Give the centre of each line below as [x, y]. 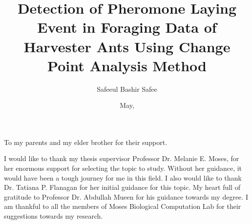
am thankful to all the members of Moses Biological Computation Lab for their [123, 206]
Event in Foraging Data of [127, 27]
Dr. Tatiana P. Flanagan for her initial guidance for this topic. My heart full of [122, 187]
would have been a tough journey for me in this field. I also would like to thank [123, 177]
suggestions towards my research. [53, 216]
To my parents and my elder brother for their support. [86, 142]
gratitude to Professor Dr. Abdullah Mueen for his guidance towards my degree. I [126, 196]
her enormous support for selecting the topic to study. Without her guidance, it [123, 168]
